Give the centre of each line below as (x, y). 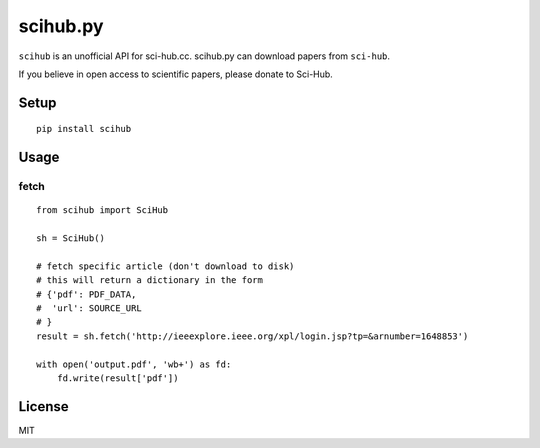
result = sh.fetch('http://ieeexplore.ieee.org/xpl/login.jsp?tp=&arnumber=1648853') (252, 336)
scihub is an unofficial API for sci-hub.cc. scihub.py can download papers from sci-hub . (204, 56)
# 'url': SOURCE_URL (89, 308)
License (43, 406)
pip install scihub (84, 129)
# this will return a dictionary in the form (150, 280)
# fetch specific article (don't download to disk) (165, 266)
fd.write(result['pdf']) (117, 378)
